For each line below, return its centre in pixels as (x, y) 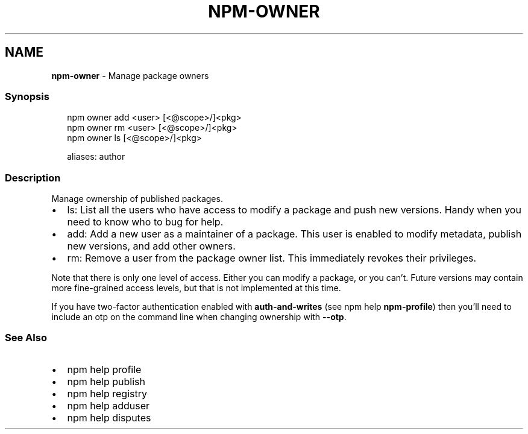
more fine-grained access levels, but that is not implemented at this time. (196, 288)
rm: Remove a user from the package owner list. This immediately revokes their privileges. (272, 258)
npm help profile (104, 369)
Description (33, 178)
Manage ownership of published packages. (137, 199)
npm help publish (106, 381)
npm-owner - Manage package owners (130, 75)
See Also (26, 338)
